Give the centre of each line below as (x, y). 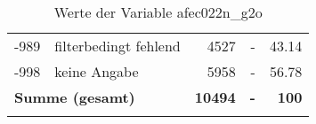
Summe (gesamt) (75, 97)
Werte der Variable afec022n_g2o (158, 12)
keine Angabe (97, 71)
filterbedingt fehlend (117, 46)
